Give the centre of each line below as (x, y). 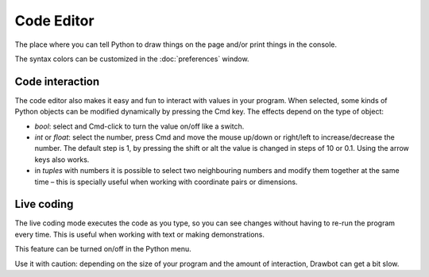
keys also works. (62, 160)
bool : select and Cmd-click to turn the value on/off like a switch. (139, 126)
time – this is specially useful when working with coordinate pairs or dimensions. (166, 182)
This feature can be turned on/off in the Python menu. (103, 249)
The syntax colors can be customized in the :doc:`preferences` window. (132, 59)
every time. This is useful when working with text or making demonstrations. (140, 234)
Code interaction (57, 81)
